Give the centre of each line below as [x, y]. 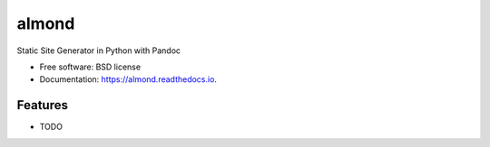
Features [42, 105]
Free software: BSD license [90, 67]
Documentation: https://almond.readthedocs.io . [128, 79]
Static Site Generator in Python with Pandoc [99, 51]
